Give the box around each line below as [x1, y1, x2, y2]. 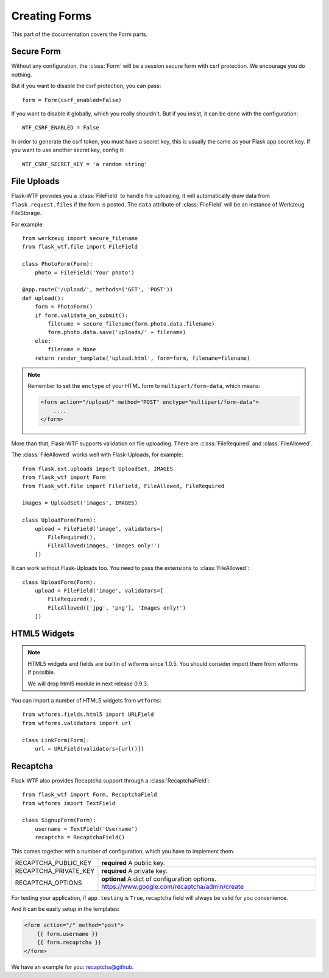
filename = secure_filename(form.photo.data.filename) [48, 320, 215, 327]
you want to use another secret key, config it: [11, 147, 125, 154]
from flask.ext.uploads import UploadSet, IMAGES [22, 465, 174, 472]
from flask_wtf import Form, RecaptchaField [22, 791, 158, 798]
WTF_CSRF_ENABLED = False [22, 124, 100, 131]
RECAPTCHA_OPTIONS [15, 878, 82, 887]
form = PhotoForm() [34, 303, 93, 310]
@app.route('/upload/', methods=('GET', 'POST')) [22, 286, 174, 293]
